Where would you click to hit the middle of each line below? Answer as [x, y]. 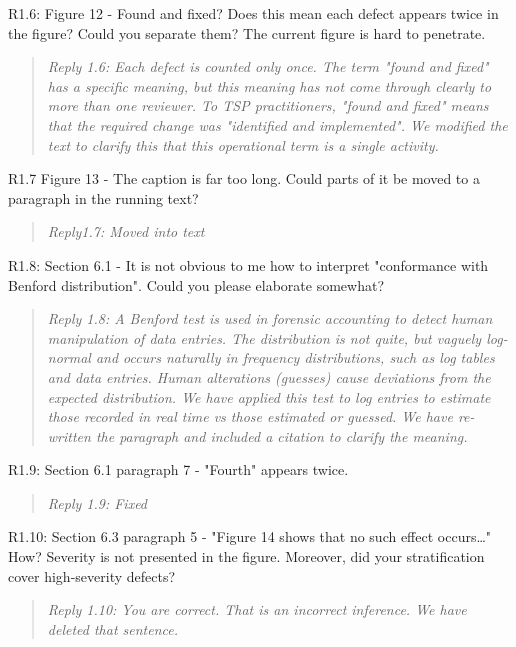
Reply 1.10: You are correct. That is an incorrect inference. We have [257, 609]
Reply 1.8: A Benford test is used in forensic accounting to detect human [270, 318]
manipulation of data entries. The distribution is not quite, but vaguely [264, 337]
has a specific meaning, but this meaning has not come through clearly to [269, 85]
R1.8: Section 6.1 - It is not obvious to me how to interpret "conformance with [248, 264]
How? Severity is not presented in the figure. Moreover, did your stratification [246, 556]
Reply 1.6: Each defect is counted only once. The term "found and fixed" [268, 66]
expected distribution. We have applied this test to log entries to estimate [269, 396]
